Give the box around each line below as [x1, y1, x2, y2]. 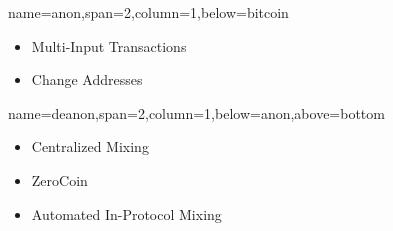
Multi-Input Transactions [31, 35, 187, 56]
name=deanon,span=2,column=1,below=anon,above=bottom [8, 102, 385, 123]
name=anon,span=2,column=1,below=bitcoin [8, 2, 289, 22]
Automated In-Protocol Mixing [31, 203, 222, 224]
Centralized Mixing [31, 136, 149, 157]
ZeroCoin [31, 169, 88, 190]
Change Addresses [31, 69, 143, 90]
